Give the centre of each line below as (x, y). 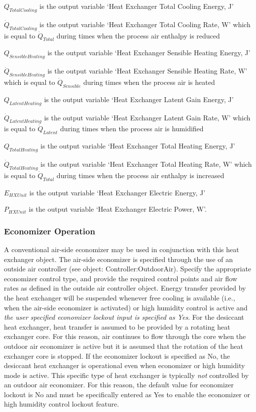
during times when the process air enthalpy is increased (140, 175)
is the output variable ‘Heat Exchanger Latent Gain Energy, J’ (139, 99)
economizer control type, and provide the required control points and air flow (121, 278)
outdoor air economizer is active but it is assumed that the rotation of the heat (124, 346)
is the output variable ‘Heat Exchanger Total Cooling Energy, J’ (137, 6)
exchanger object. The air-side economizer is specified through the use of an (118, 259)
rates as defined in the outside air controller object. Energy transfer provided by (125, 288)
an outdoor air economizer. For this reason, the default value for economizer (119, 385)
